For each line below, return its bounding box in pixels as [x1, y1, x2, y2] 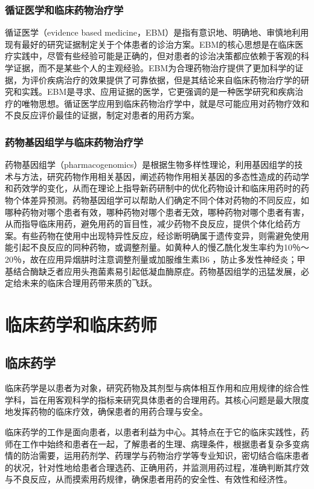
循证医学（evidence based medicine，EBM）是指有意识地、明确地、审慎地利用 [5, 26, 309, 39]
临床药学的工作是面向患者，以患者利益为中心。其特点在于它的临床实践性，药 [5, 426, 309, 438]
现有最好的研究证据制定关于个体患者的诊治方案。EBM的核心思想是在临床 [5, 37, 295, 50]
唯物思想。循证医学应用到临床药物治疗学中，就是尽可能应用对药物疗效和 [21, 97, 309, 109]
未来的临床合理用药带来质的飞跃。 [21, 276, 157, 289]
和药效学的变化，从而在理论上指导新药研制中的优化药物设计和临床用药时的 [5, 182, 301, 194]
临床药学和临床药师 [5, 312, 158, 336]
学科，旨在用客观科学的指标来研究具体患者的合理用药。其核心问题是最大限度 [5, 393, 309, 406]
